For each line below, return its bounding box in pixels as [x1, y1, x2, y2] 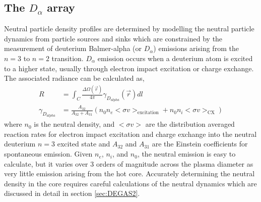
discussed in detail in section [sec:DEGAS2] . [4, 188, 140, 198]
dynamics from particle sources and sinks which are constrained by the [4, 33, 223, 43]
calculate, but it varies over [4, 158, 88, 169]
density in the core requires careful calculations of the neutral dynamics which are [4, 178, 257, 188]
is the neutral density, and [34, 119, 115, 129]
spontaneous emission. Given [4, 148, 93, 159]
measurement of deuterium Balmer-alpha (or [4, 43, 142, 54]
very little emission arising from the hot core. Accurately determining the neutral [4, 168, 255, 179]
